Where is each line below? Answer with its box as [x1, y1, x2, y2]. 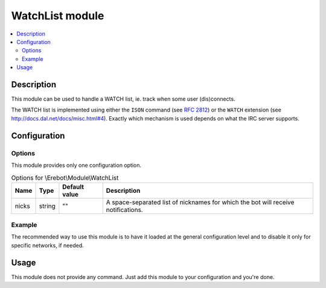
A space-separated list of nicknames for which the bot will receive [106, 198, 295, 206]
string [39, 202, 56, 210]
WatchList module [11, 9, 104, 22]
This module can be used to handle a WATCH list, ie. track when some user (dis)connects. [11, 95, 235, 102]
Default [62, 183, 85, 191]
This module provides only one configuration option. [11, 161, 142, 169]
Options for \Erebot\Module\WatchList [11, 174, 119, 182]
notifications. [106, 205, 143, 214]
